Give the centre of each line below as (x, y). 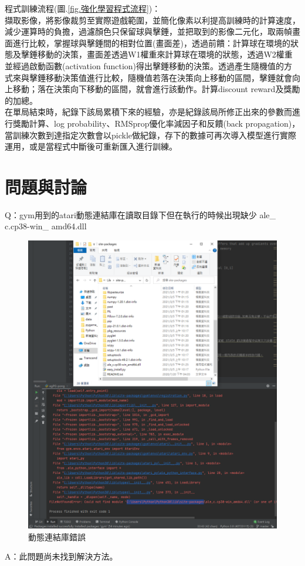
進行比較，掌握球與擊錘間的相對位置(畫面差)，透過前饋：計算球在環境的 (151, 43)
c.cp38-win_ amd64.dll (46, 226)
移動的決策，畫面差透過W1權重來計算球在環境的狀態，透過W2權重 (165, 54)
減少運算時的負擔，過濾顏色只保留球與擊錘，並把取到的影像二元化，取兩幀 (148, 31)
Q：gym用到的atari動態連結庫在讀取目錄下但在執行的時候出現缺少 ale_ (140, 214)
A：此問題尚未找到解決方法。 (61, 556)
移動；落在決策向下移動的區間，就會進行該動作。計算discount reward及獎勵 (156, 89)
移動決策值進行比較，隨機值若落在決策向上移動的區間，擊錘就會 (169, 77)
